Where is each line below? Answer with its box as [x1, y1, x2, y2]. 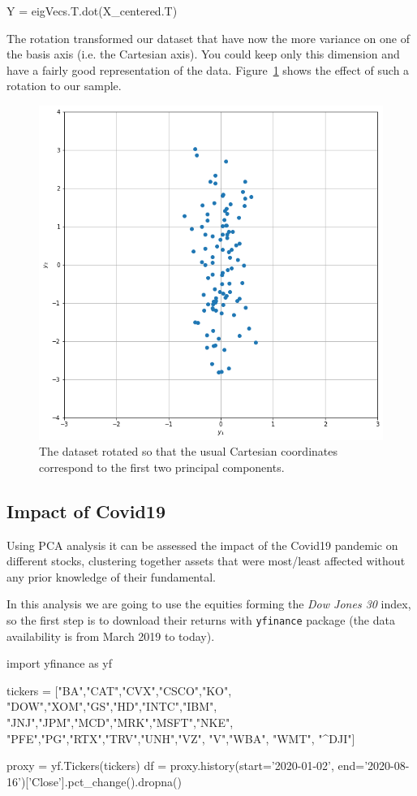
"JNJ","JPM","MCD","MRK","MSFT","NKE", [6, 713, 234, 730]
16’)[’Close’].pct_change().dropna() [6, 772, 182, 790]
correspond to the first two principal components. [39, 458, 285, 475]
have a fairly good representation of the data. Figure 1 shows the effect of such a [6, 61, 410, 78]
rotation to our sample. [6, 77, 122, 94]
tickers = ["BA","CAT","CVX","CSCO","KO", [6, 681, 232, 699]
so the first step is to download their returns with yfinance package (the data [6, 611, 395, 628]
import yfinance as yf [6, 655, 113, 672]
